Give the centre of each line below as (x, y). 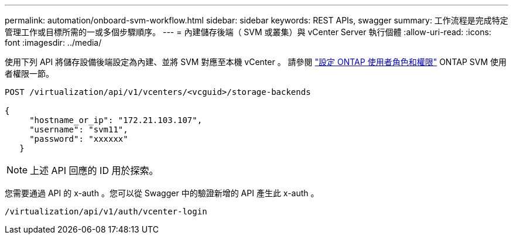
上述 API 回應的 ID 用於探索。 (94, 170)
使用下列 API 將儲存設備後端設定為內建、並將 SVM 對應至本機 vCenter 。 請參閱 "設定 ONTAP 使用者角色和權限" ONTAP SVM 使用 (256, 62)
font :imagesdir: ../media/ (53, 42)
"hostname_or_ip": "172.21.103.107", (116, 120)
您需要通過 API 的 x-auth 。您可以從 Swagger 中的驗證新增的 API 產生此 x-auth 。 (162, 193)
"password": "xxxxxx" (79, 139)
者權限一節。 (29, 74)
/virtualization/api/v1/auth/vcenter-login (106, 211)
